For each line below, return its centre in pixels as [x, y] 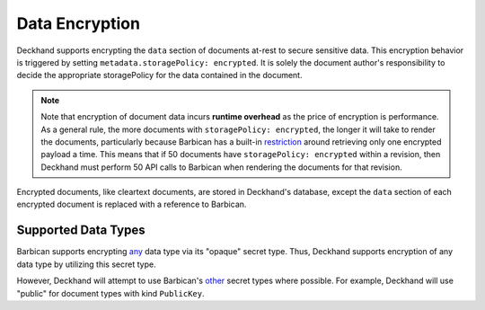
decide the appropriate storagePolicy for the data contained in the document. [159, 75]
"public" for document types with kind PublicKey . [110, 293]
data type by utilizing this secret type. [86, 264]
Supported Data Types [81, 230]
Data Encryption [79, 23]
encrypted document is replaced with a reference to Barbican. [132, 204]
